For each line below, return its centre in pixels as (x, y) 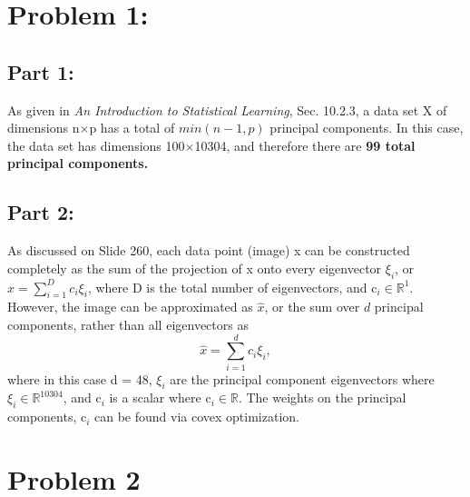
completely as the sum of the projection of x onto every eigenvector (195, 268)
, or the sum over (312, 307)
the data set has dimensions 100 (96, 145)
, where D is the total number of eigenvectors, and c (232, 287)
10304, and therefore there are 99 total (305, 145)
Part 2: (41, 212)
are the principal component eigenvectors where (302, 378)
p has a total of (132, 128)
